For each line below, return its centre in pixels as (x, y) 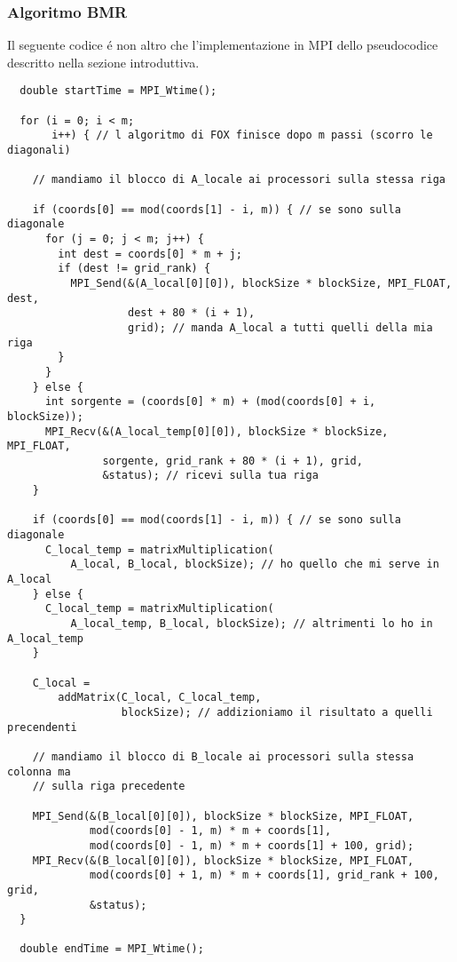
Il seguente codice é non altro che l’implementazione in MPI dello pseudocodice (223, 45)
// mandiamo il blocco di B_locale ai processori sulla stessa (223, 756)
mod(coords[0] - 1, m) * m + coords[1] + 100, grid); (252, 845)
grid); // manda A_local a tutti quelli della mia (280, 327)
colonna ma (39, 771)
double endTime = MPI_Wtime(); (112, 949)
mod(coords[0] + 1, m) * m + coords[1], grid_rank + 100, (264, 875)
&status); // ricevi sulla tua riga (210, 476)
